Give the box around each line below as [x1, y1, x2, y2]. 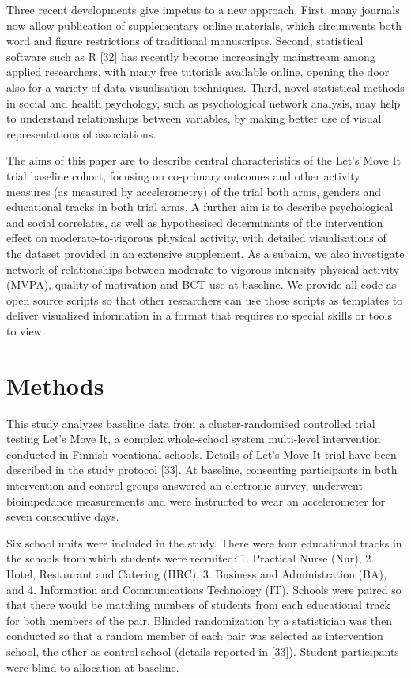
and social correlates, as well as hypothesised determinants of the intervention [6, 214, 383, 230]
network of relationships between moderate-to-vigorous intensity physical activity [6, 260, 400, 277]
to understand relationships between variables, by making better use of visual [6, 110, 382, 127]
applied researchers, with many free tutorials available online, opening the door [6, 63, 390, 80]
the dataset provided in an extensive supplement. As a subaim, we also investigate [6, 244, 405, 261]
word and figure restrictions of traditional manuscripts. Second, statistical [6, 32, 364, 49]
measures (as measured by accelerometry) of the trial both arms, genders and [6, 183, 381, 199]
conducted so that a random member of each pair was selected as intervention [6, 627, 383, 644]
